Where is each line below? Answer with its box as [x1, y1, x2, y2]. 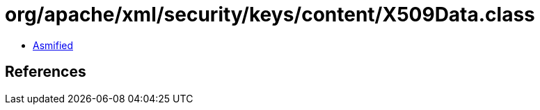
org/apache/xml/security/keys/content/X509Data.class [5, 3, 535, 26]
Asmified [33, 39, 74, 51]
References [5, 63, 86, 81]
